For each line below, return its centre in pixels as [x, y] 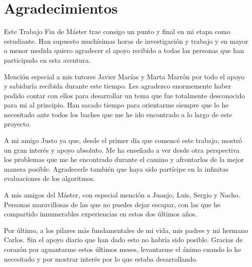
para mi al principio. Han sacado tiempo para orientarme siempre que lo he [116, 105]
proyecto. [18, 124]
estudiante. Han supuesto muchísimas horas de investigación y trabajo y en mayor [126, 41]
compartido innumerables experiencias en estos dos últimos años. [100, 214]
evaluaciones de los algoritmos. [50, 178]
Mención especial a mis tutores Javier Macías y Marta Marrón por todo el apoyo [124, 76]
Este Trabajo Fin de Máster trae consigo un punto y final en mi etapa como [117, 31]
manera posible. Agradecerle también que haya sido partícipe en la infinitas [116, 169]
